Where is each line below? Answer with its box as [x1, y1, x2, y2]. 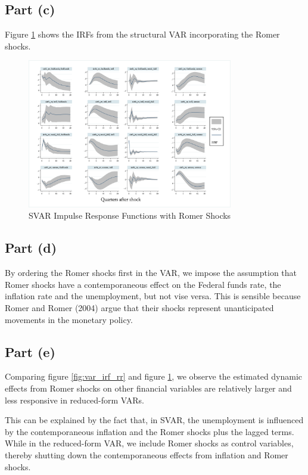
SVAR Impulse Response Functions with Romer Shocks [29, 209, 231, 222]
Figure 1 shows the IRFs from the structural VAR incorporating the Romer [5, 28, 280, 41]
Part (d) [5, 238, 57, 257]
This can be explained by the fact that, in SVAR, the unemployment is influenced [5, 414, 304, 426]
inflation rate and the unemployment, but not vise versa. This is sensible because [5, 290, 301, 302]
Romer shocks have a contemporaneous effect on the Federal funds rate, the [5, 278, 281, 290]
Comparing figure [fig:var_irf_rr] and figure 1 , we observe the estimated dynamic [5, 370, 303, 383]
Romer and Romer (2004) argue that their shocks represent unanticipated [5, 302, 274, 313]
